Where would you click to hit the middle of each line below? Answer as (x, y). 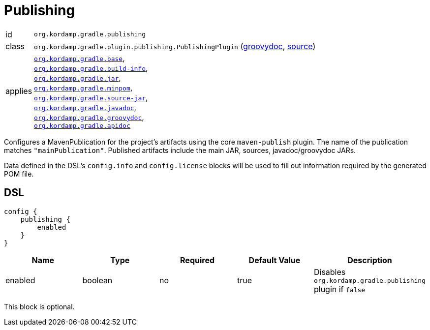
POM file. (19, 174)
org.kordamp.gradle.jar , (77, 77)
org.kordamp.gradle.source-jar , (91, 97)
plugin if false (339, 289)
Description (370, 260)
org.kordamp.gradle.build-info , (91, 68)
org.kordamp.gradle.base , (79, 58)
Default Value (275, 260)
